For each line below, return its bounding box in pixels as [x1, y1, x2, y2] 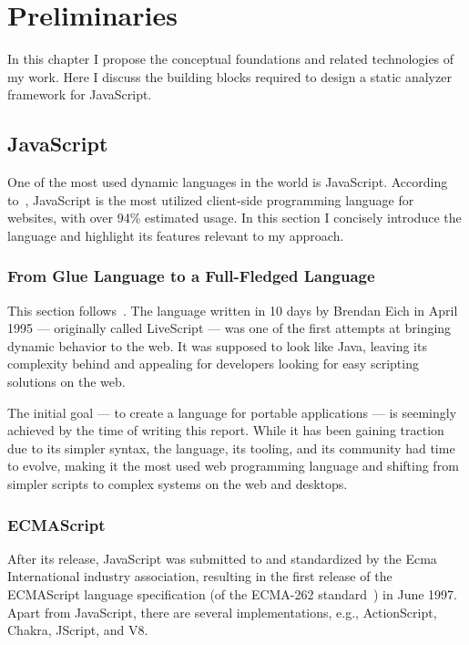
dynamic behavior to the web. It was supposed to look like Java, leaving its [7, 336, 427, 355]
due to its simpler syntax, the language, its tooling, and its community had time [7, 438, 455, 457]
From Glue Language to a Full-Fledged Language [7, 265, 375, 287]
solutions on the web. [7, 372, 126, 391]
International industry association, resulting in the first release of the [7, 567, 393, 586]
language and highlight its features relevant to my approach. [7, 225, 344, 244]
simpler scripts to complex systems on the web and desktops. [7, 474, 348, 494]
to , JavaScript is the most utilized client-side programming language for [7, 190, 414, 209]
